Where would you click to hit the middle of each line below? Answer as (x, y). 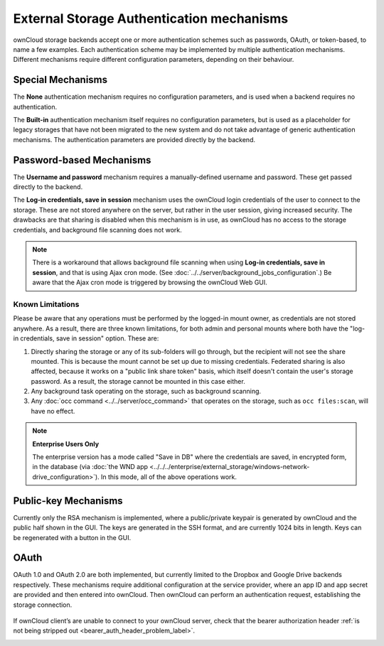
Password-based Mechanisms (82, 160)
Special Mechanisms (60, 80)
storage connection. (43, 605)
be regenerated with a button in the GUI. (72, 537)
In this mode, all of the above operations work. (169, 477)
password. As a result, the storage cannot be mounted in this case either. (138, 381)
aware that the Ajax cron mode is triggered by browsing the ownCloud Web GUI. (150, 282)
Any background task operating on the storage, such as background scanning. (146, 392)
